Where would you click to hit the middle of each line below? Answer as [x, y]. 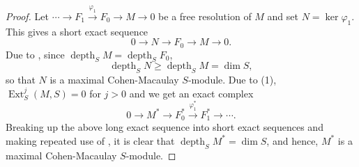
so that [21, 80]
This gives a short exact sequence [77, 31]
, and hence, [292, 140]
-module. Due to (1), [232, 80]
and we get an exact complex [191, 93]
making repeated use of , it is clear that [90, 140]
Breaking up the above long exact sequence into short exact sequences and [165, 127]
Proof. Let [27, 16]
